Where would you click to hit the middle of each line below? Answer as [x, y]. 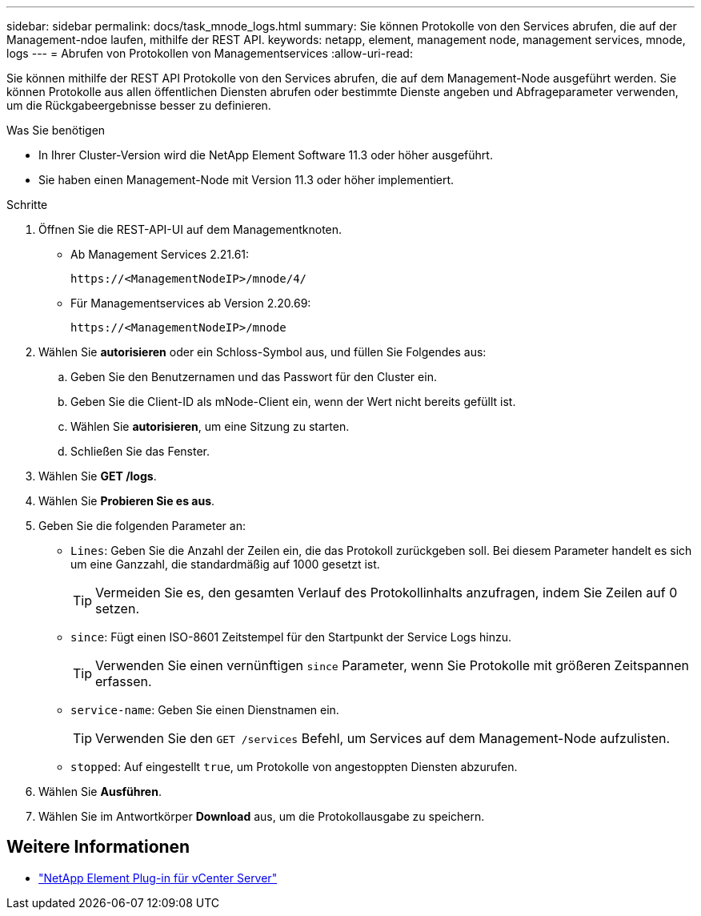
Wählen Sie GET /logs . [98, 476]
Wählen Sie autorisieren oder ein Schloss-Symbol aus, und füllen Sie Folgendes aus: [262, 352]
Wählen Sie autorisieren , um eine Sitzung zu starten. [210, 426]
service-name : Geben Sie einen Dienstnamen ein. [205, 710]
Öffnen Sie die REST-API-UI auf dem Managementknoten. [190, 229]
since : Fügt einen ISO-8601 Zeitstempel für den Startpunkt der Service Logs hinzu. [291, 637]
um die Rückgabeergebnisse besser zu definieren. [139, 105]
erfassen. [124, 681]
